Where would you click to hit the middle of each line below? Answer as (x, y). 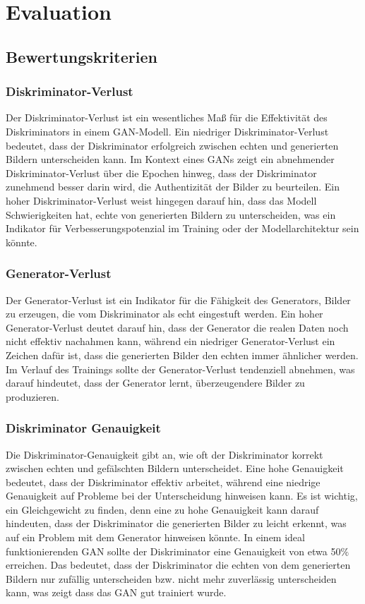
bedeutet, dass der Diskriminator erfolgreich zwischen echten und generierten (172, 145)
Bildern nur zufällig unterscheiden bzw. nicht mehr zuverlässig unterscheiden (171, 578)
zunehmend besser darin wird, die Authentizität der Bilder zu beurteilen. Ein (173, 187)
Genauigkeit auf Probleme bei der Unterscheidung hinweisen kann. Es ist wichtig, (182, 496)
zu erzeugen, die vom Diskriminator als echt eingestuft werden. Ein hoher (164, 314)
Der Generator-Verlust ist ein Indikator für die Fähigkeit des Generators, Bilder (178, 300)
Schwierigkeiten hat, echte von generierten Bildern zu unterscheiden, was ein (171, 214)
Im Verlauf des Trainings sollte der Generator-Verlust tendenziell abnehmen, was (180, 369)
